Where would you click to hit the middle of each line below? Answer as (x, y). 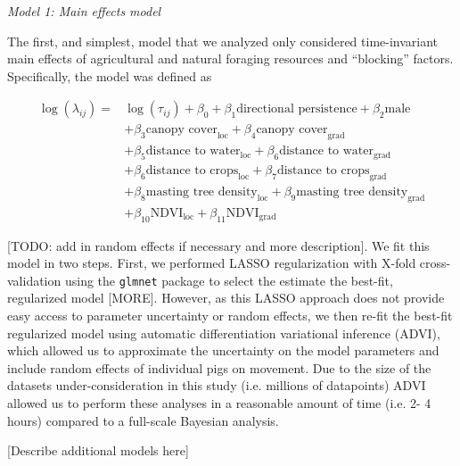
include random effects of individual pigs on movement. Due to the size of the (219, 367)
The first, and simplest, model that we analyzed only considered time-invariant (223, 41)
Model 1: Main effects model (84, 11)
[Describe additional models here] (98, 450)
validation (34, 280)
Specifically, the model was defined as (110, 75)
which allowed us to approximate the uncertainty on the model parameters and (223, 350)
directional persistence (297, 109)
